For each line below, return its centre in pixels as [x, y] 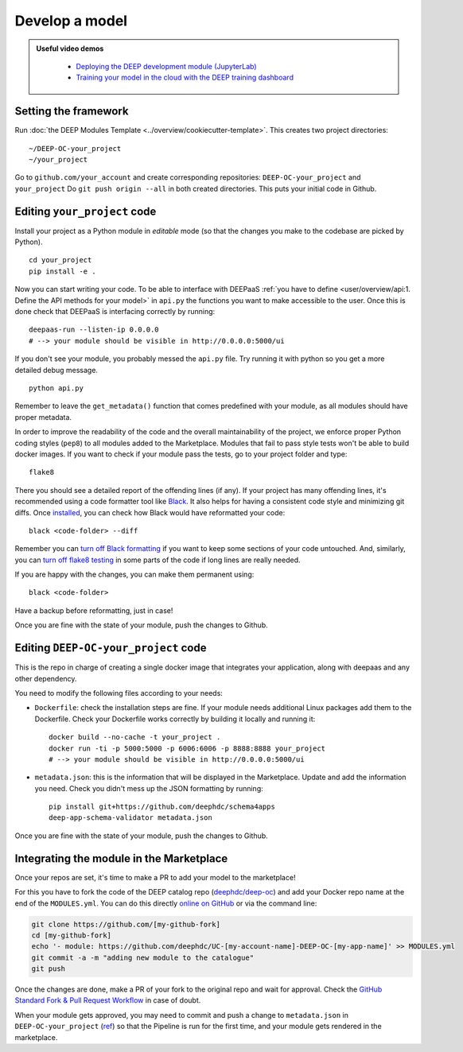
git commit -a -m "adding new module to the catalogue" [143, 957]
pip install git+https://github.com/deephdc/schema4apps [162, 807]
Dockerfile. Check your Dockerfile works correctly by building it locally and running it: [175, 719]
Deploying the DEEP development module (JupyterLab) [167, 66]
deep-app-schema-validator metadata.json [130, 818]
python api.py [56, 388]
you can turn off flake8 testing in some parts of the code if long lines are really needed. [158, 560]
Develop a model [71, 21]
